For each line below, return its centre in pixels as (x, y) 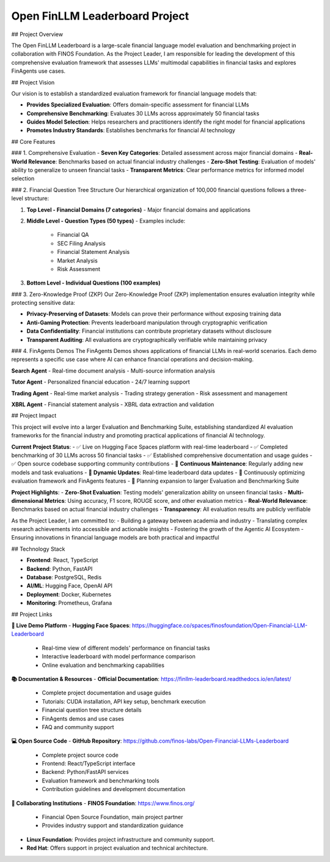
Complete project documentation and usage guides (106, 693)
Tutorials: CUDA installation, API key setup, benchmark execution (124, 701)
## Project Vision (33, 82)
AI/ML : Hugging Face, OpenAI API (70, 586)
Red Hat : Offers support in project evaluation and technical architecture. (117, 848)
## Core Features (33, 141)
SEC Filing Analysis (82, 243)
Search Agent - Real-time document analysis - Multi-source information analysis (113, 371)
